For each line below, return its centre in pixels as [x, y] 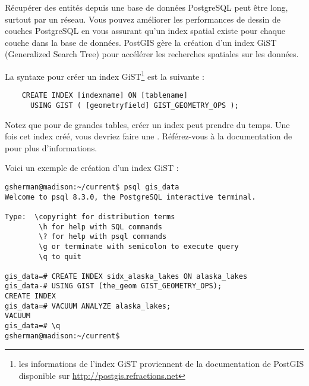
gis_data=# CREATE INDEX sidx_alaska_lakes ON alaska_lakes [126, 276]
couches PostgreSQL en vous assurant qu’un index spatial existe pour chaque [145, 31]
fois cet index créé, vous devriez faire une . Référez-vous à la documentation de [149, 136]
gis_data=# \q [33, 326]
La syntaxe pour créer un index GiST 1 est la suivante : [105, 75]
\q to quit [60, 256]
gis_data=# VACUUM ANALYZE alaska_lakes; [88, 306]
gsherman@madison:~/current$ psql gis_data [92, 187]
